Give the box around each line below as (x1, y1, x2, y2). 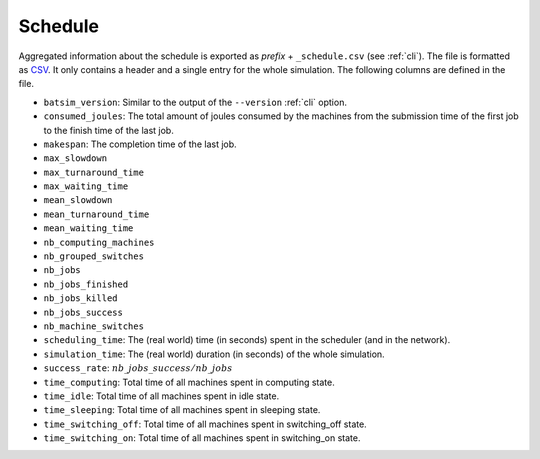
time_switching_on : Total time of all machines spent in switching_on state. (43, 432, 361, 444)
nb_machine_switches (43, 320, 145, 332)
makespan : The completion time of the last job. (43, 138, 237, 150)
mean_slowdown (43, 195, 113, 206)
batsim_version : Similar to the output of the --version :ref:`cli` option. (43, 96, 347, 108)
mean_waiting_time (43, 223, 134, 234)
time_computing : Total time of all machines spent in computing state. (43, 376, 335, 388)
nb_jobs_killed (43, 293, 119, 304)
